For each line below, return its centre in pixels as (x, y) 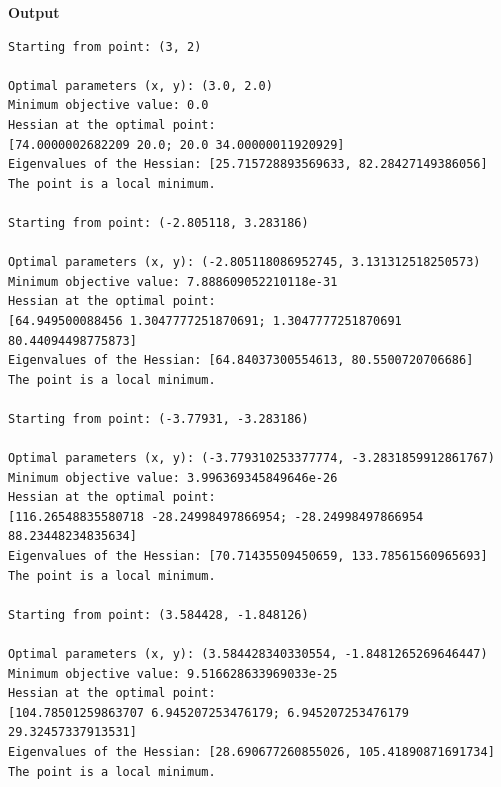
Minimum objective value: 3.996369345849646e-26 (173, 477)
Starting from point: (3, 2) (105, 46)
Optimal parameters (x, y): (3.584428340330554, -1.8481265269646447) (248, 654)
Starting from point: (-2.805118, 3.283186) (158, 222)
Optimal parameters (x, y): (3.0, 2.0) (140, 85)
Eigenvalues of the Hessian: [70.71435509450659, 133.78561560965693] (248, 556)
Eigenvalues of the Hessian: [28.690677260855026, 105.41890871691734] (251, 751)
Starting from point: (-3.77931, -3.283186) (158, 418)
